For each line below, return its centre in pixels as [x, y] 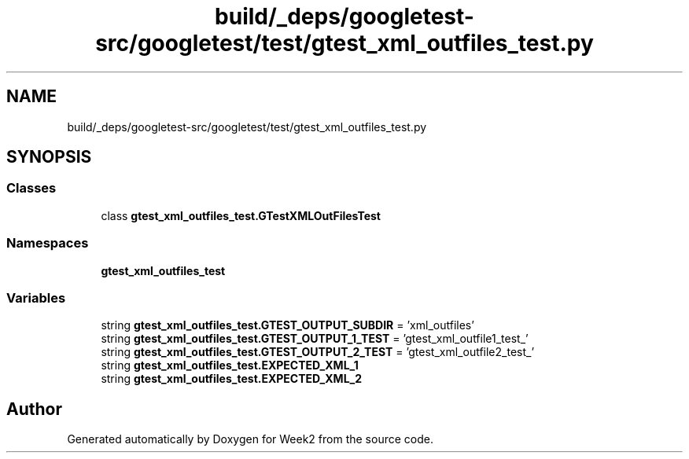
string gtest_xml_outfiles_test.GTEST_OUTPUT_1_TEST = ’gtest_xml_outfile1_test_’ [315, 339]
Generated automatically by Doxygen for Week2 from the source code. [250, 439]
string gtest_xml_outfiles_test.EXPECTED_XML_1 [230, 365]
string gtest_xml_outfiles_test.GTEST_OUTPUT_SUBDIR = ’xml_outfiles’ [287, 325]
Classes [31, 188]
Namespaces [48, 243]
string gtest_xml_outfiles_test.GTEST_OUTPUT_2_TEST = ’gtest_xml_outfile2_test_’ [318, 352]
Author [34, 409]
